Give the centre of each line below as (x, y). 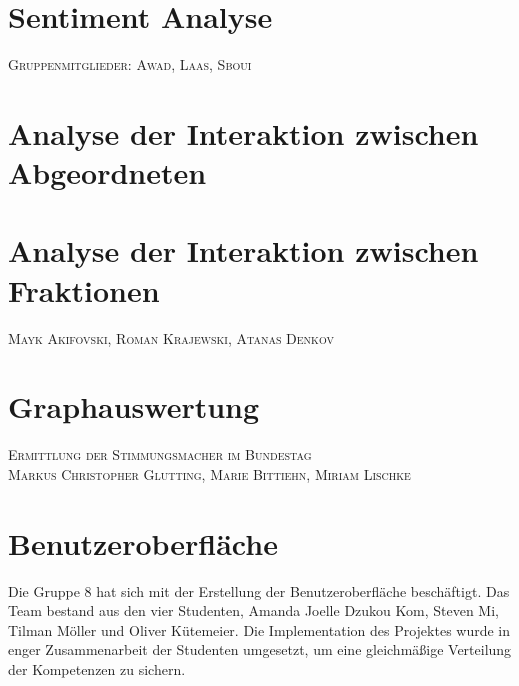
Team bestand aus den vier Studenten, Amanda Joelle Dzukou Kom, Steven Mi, (253, 610)
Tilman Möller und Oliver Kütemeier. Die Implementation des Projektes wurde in (259, 629)
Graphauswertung (134, 406)
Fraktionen (84, 289)
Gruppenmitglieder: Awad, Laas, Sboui (130, 64)
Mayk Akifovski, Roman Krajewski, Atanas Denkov (171, 337)
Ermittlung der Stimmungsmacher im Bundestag (160, 454)
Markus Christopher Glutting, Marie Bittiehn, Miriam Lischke (209, 473)
